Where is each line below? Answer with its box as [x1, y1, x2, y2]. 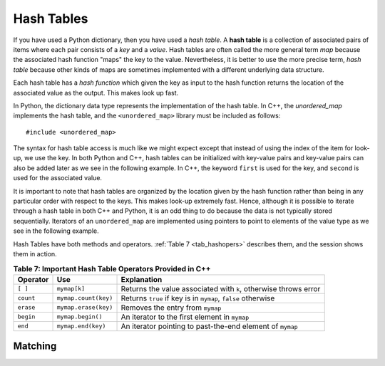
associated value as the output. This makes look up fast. [13, 88, 179, 97]
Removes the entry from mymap [120, 303, 222, 313]
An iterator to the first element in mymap [120, 312, 250, 322]
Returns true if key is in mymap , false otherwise [120, 293, 275, 303]
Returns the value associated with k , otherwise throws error [120, 283, 321, 293]
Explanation [120, 274, 163, 284]
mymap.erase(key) [56, 303, 113, 311]
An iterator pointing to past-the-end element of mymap [120, 321, 299, 331]
